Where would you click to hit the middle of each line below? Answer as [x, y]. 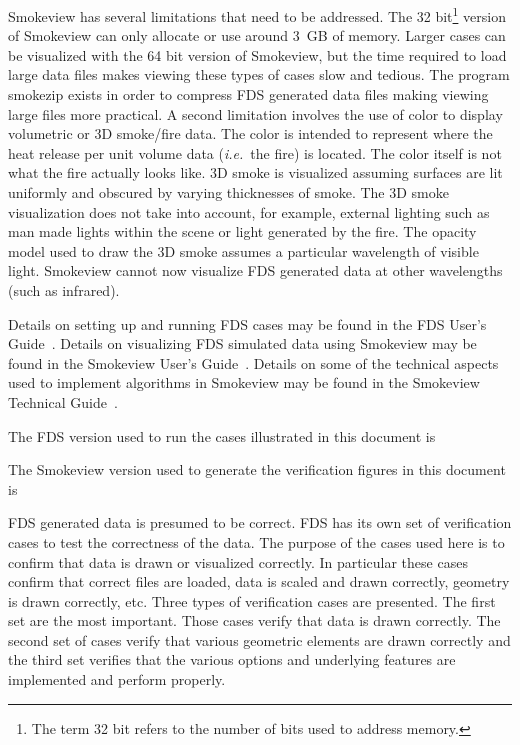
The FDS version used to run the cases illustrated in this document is [222, 435]
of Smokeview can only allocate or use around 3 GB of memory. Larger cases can [257, 35]
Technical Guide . [63, 401]
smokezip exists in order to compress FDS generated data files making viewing [248, 94]
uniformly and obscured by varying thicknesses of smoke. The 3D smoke [228, 192]
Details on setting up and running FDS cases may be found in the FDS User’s [247, 323]
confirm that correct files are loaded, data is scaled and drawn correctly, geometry [259, 581]
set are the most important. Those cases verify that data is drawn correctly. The [254, 620]
